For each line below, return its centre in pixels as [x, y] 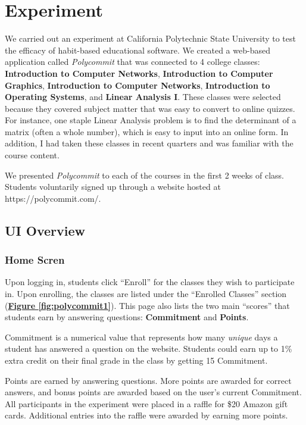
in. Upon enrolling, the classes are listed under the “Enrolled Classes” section [146, 294]
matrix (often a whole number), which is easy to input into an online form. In [147, 131]
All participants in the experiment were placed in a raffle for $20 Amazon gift [146, 403]
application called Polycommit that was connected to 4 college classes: [132, 62]
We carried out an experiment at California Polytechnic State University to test [150, 38]
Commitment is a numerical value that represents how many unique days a [141, 337]
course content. [32, 155]
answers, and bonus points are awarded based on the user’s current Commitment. [153, 392]
